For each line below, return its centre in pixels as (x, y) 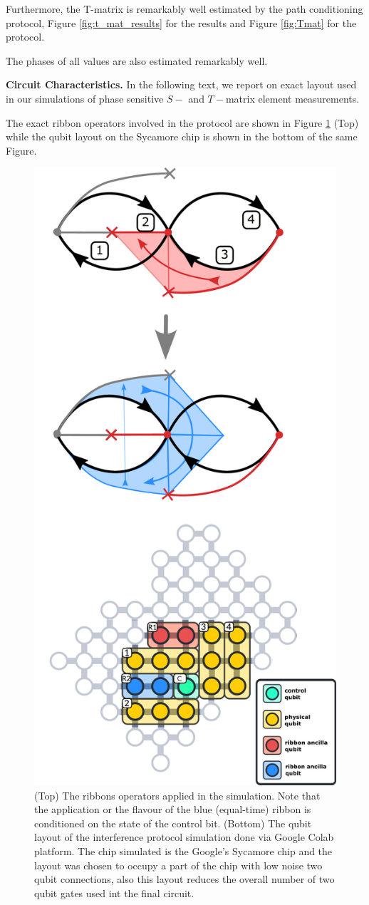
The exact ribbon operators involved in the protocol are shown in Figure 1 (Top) (182, 122)
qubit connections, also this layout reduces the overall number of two (184, 879)
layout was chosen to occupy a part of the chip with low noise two (178, 865)
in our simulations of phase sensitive (85, 98)
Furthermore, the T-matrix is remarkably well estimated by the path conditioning (184, 9)
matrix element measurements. (292, 98)
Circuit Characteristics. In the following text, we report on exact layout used (181, 84)
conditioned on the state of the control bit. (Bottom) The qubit (173, 823)
